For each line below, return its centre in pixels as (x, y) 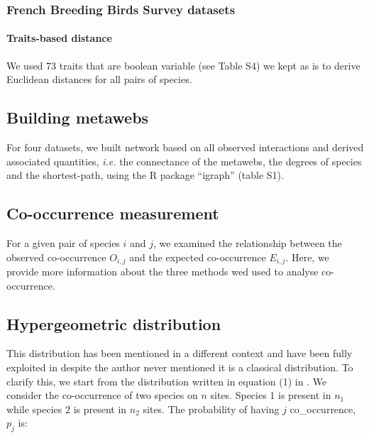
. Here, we (307, 257)
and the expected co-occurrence (198, 257)
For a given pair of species (63, 243)
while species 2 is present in (67, 409)
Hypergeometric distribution (114, 323)
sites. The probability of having (211, 409)
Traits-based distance (59, 38)
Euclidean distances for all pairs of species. (99, 79)
